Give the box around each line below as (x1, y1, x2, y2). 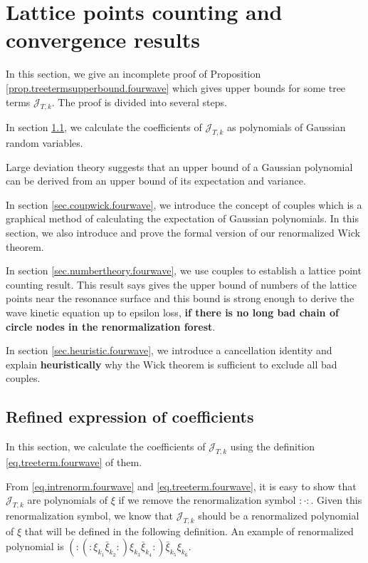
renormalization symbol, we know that (6, 507, 174, 522)
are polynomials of (27, 492, 107, 507)
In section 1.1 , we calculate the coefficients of (6, 120, 202, 135)
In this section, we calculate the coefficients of (6, 439, 206, 454)
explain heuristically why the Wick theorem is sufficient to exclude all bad (6, 356, 337, 371)
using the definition (230, 439, 315, 454)
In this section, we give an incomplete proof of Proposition (6, 66, 261, 81)
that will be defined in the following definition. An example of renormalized (24, 523, 354, 538)
